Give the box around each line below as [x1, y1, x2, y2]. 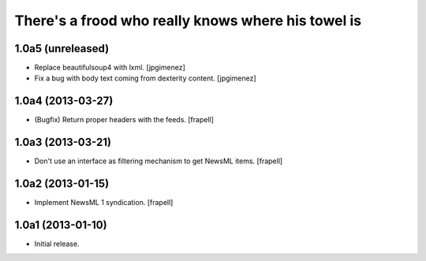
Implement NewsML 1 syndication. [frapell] [34, 198, 174, 207]
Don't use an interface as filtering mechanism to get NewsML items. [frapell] [34, 156, 283, 166]
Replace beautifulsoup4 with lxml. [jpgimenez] [34, 63, 185, 73]
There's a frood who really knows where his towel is [14, 12, 362, 29]
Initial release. [34, 239, 80, 248]
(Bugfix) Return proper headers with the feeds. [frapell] [34, 115, 215, 125]
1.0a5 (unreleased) [14, 42, 110, 55]
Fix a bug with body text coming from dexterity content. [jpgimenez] [34, 73, 256, 83]
